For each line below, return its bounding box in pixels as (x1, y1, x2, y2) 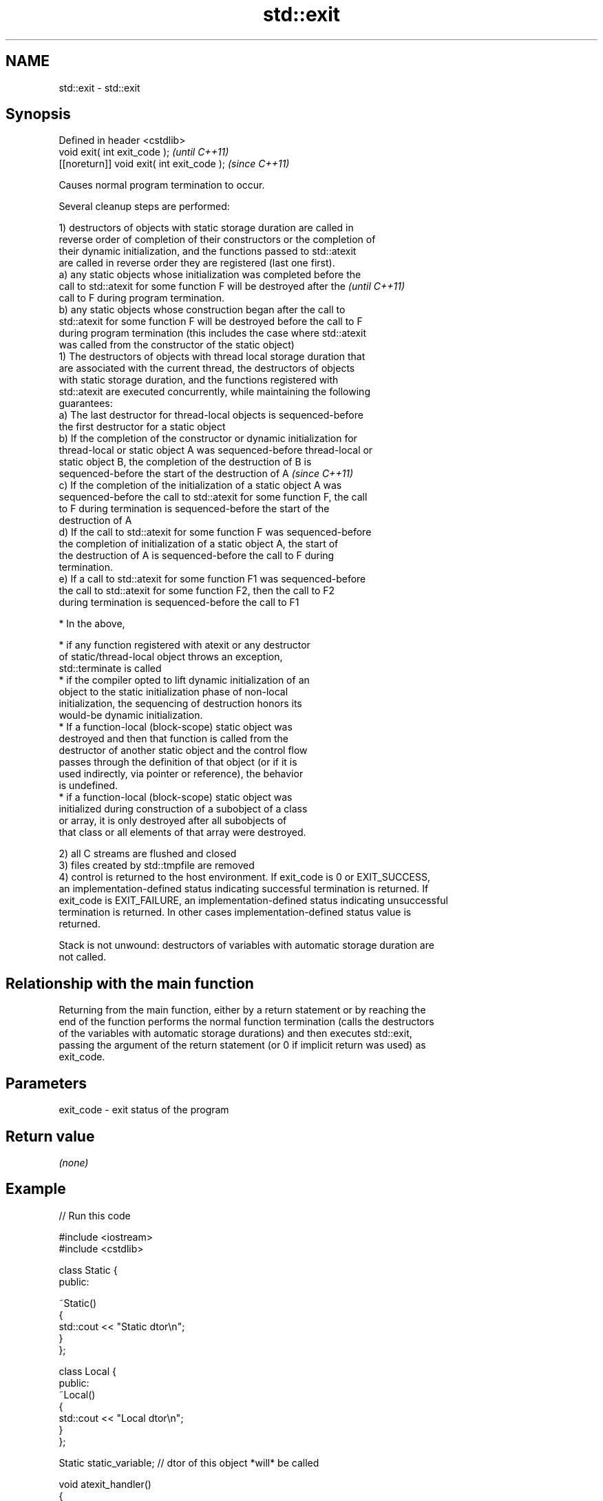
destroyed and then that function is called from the (59, 733, 288, 745)
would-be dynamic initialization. (59, 709, 203, 722)
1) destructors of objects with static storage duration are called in (59, 222, 354, 234)
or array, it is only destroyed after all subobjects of (59, 815, 287, 827)
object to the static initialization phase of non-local (59, 686, 288, 698)
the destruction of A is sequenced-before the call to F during (59, 549, 335, 562)
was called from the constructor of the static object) (59, 339, 295, 351)
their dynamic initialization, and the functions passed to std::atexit (59, 245, 357, 258)
